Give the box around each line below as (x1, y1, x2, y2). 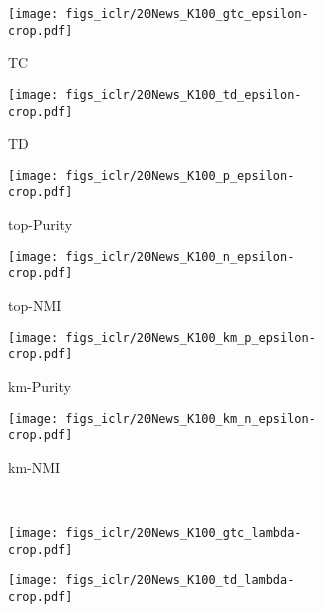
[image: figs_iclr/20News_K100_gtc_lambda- (8, 526, 302, 541)
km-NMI (8, 456, 61, 477)
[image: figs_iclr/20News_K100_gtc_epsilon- (8, 7, 309, 21)
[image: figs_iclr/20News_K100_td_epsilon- (8, 87, 302, 102)
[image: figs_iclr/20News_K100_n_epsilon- (8, 249, 295, 264)
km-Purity (8, 375, 71, 396)
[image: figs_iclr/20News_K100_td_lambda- (8, 573, 295, 588)
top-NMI (8, 295, 62, 316)
